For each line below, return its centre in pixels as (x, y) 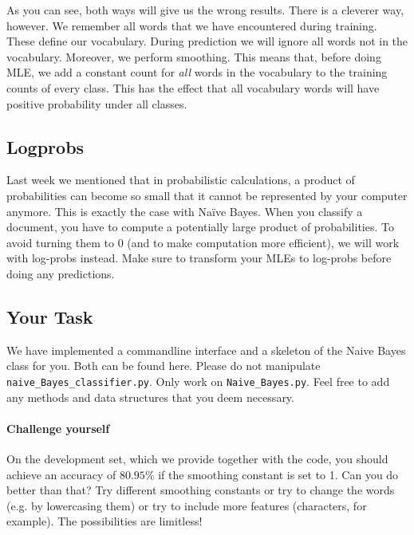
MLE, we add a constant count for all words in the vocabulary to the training (197, 72)
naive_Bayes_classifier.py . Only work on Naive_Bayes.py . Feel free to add (198, 381)
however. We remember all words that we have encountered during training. (192, 25)
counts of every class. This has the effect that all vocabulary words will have (193, 87)
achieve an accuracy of (61, 474)
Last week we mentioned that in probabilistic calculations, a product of (181, 180)
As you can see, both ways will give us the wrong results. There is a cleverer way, (205, 10)
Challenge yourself (58, 428)
